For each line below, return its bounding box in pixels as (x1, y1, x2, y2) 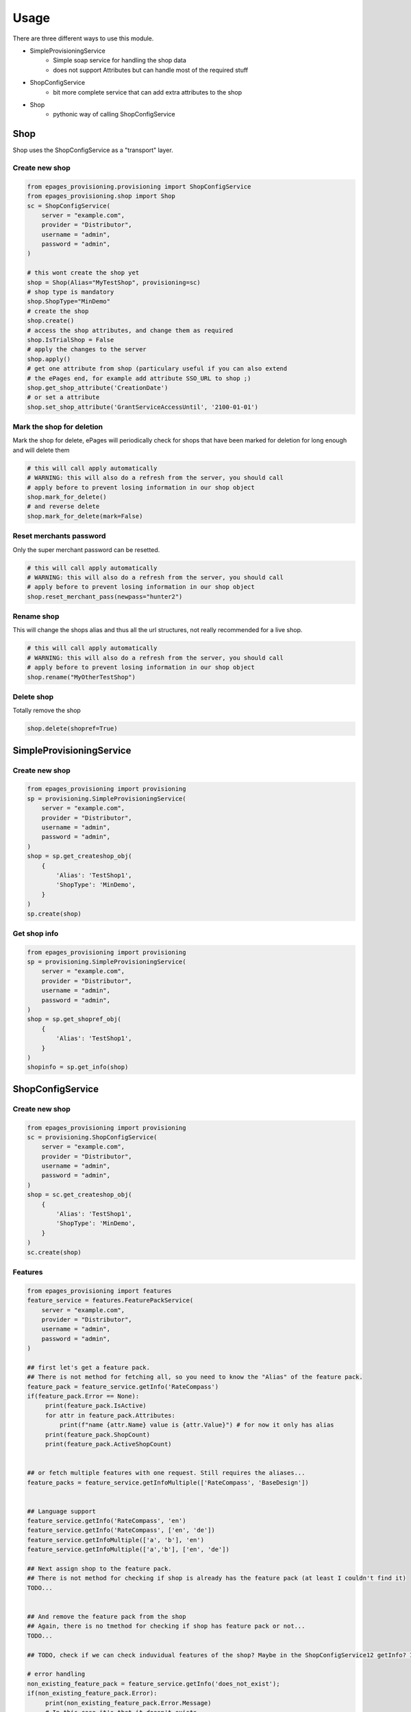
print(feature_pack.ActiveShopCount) (45, 1440, 172, 1448)
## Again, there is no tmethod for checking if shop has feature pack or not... (27, 1622, 306, 1630)
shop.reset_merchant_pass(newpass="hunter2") (27, 592, 183, 601)
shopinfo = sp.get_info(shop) (27, 1063, 129, 1071)
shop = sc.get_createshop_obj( (27, 1191, 133, 1198)
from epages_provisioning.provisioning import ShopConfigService (27, 182, 251, 190)
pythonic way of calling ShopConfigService (53, 110, 175, 118)
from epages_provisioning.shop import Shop (27, 192, 176, 200)
